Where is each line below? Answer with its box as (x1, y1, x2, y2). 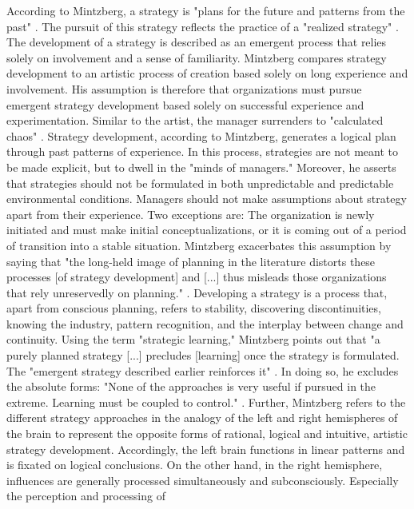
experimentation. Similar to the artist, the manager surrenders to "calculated (6, 112, 384, 129)
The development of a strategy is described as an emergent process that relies (6, 34, 387, 50)
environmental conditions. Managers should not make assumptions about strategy (6, 190, 407, 207)
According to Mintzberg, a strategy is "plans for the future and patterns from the (6, 2, 405, 18)
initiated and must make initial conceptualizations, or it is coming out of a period (6, 221, 407, 238)
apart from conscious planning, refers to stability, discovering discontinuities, (6, 300, 381, 316)
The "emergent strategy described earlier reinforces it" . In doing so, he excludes (6, 362, 399, 379)
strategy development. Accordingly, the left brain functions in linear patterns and (6, 440, 405, 457)
